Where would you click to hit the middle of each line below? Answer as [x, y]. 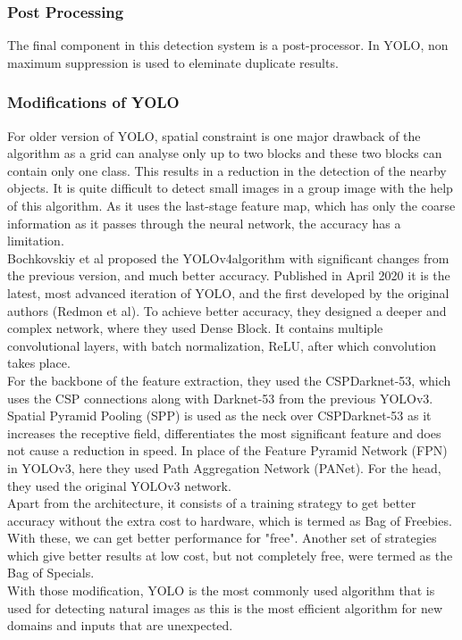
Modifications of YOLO [93, 102]
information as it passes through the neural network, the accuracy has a [204, 223]
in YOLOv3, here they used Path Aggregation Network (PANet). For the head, [224, 467]
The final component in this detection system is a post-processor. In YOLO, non [228, 45]
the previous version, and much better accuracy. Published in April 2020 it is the [229, 275]
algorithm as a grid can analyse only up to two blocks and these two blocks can [225, 153]
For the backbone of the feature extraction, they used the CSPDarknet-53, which [229, 380]
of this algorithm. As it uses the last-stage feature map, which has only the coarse [231, 205]
